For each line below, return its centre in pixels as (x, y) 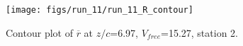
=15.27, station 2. (199, 32)
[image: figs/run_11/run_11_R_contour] (100, 10)
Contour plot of (39, 32)
